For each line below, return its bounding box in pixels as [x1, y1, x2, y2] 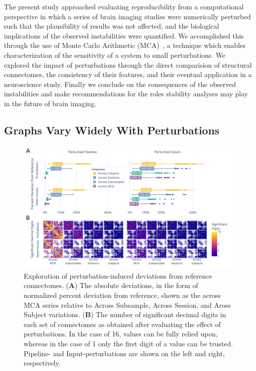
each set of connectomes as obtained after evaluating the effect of [24, 319, 221, 329]
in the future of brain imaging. [4, 98, 96, 108]
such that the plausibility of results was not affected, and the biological [4, 21, 219, 31]
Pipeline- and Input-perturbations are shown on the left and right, [24, 348, 225, 358]
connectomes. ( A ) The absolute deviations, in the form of [24, 280, 198, 290]
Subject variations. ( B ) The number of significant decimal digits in [24, 309, 226, 320]
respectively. [24, 358, 61, 368]
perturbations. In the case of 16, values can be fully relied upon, [24, 329, 218, 339]
